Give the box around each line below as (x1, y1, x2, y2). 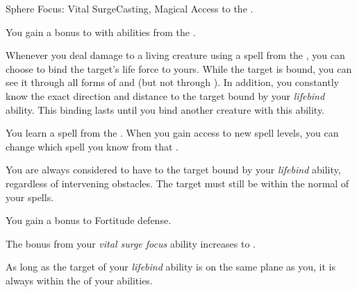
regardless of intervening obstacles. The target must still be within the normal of (6, 175, 349, 190)
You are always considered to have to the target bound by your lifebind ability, (6, 162, 341, 177)
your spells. (6, 189, 54, 204)
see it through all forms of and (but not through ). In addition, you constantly (6, 75, 339, 89)
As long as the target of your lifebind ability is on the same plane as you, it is (6, 259, 336, 274)
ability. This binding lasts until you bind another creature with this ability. (6, 102, 325, 117)
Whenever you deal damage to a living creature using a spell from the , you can (6, 48, 345, 62)
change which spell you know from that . (6, 139, 179, 153)
